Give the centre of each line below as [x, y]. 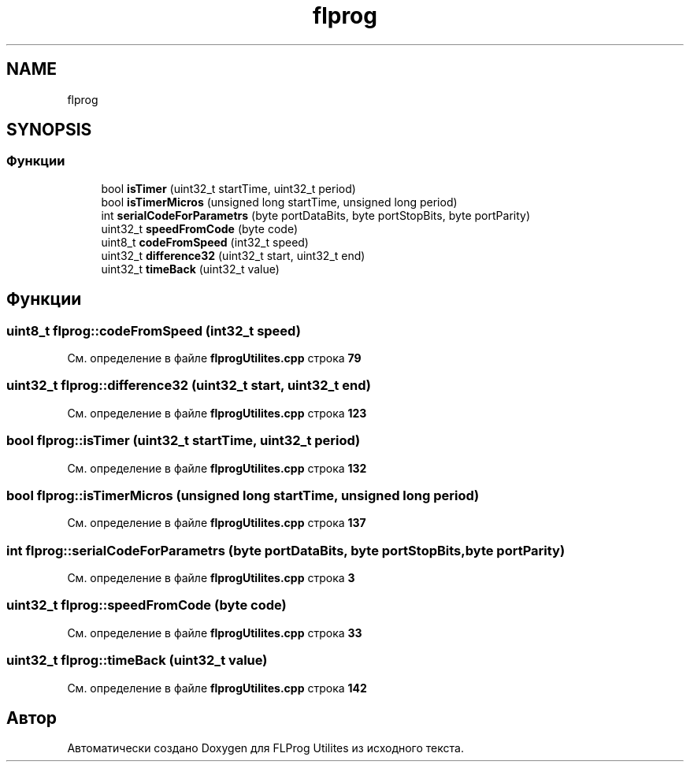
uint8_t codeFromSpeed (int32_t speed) [205, 242]
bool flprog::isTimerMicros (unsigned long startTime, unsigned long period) [243, 495]
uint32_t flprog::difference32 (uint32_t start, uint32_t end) [189, 386]
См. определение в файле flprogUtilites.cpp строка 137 [217, 523]
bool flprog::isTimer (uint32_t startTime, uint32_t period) [184, 441]
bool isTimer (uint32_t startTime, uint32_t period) [228, 188]
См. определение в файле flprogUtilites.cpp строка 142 [217, 688]
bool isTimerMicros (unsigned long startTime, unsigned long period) [279, 202]
